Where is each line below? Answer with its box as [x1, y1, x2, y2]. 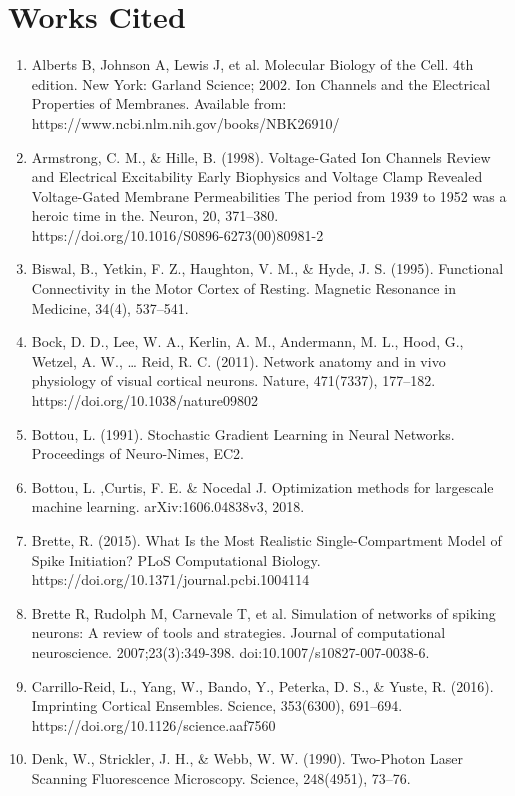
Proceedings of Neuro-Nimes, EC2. [31, 443, 244, 464]
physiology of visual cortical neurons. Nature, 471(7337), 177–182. [31, 370, 436, 391]
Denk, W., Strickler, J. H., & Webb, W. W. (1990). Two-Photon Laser [31, 748, 463, 769]
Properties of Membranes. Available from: [31, 93, 287, 114]
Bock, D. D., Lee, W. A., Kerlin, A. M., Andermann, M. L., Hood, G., [31, 331, 464, 352]
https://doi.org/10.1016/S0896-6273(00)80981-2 [31, 224, 324, 245]
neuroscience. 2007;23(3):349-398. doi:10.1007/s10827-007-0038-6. [31, 641, 430, 662]
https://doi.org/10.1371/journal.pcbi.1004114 [31, 569, 310, 590]
